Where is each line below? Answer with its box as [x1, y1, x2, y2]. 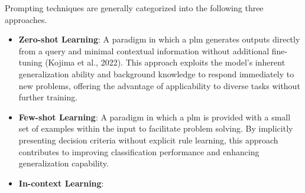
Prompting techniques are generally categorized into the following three [5, 2, 264, 14]
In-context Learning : [18, 176, 104, 189]
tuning [18, 56, 43, 68]
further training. [18, 91, 78, 103]
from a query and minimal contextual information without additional [18, 44, 270, 57]
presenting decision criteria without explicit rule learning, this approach [18, 133, 278, 146]
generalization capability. [18, 157, 109, 169]
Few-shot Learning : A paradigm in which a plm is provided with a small [18, 110, 291, 123]
